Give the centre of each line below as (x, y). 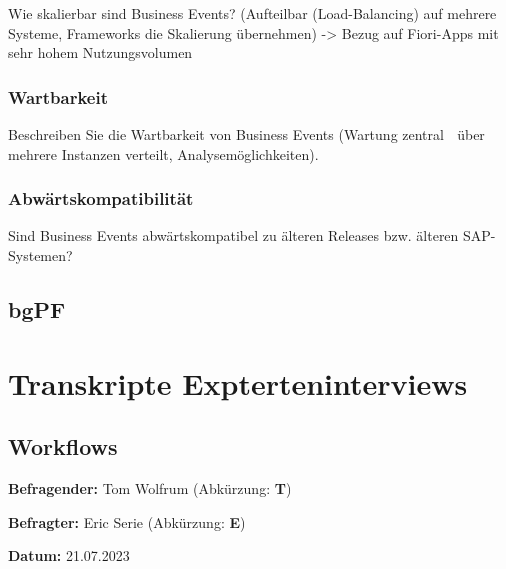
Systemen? (40, 255)
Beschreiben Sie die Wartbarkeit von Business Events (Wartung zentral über (246, 134)
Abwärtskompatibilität (101, 198)
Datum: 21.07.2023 (69, 555)
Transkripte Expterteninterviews (238, 382)
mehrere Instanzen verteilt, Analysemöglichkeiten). (163, 153)
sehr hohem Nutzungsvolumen (100, 52)
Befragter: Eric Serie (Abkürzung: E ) (127, 521)
